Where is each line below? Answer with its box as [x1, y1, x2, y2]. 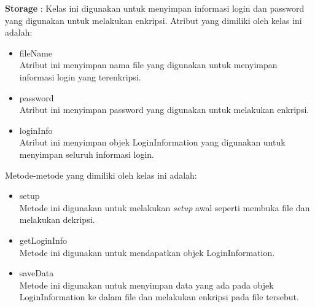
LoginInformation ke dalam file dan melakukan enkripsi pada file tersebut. [19, 290, 299, 303]
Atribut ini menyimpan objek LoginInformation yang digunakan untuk [19, 136, 286, 149]
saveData [19, 266, 54, 279]
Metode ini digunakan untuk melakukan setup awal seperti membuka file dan [19, 201, 310, 214]
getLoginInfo [19, 233, 68, 246]
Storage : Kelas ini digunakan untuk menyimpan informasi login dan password [5, 2, 305, 14]
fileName [19, 46, 53, 59]
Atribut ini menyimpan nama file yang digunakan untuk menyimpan [19, 58, 278, 71]
